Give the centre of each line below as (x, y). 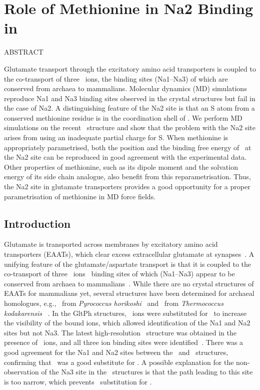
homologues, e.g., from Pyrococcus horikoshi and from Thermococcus (114, 303)
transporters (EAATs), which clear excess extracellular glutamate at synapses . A (129, 254)
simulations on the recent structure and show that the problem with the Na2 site (130, 127)
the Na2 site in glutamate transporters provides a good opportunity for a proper (127, 186)
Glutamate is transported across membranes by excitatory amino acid (111, 244)
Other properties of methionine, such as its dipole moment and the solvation (121, 166)
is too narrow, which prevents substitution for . (78, 381)
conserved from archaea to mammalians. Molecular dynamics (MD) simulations (125, 88)
